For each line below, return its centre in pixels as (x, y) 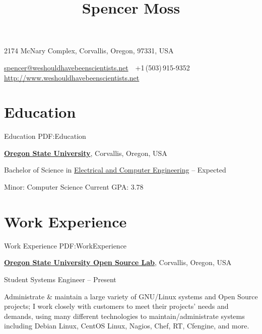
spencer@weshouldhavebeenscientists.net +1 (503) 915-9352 (97, 67)
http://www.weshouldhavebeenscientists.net (72, 77)
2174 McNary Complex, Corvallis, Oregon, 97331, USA (89, 51)
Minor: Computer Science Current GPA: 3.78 (74, 187)
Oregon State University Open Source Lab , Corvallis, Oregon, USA (118, 262)
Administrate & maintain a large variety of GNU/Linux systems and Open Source (131, 296)
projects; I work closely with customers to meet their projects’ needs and (116, 306)
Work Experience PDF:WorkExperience (65, 245)
